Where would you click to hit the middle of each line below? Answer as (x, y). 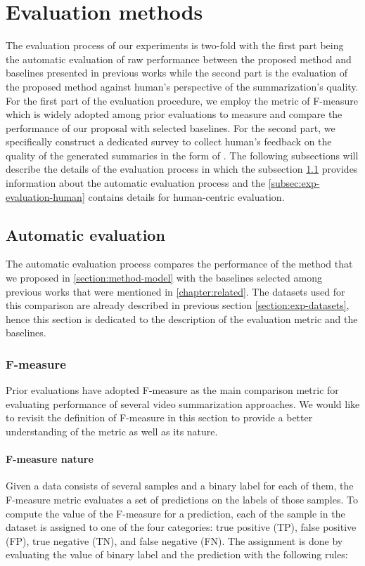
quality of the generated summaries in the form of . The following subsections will (182, 155)
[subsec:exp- (294, 183)
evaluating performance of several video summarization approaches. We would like (183, 403)
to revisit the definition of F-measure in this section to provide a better (159, 417)
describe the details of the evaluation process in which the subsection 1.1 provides (182, 169)
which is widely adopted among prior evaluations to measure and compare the (174, 114)
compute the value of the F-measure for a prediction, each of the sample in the (175, 513)
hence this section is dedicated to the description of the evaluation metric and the (182, 318)
